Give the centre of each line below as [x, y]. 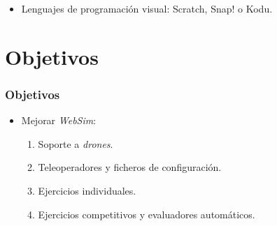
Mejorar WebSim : [59, 120]
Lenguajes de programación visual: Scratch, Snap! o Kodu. [147, 8]
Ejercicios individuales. [87, 190]
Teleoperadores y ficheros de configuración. [130, 167]
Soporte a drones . [76, 143]
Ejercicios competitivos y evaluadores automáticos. [147, 214]
